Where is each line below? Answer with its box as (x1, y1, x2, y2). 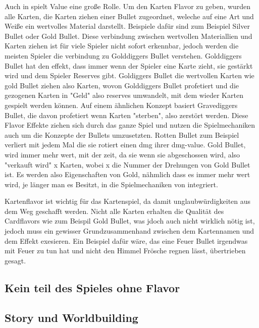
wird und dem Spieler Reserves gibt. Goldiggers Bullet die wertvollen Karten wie (5, 70, 254, 81)
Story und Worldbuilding (5, 309, 138, 325)
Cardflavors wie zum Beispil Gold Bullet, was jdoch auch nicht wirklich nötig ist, (5, 215, 255, 226)
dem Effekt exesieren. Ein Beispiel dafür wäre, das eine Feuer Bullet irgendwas (5, 235, 248, 246)
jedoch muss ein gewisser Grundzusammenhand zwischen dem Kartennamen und (5, 226, 254, 236)
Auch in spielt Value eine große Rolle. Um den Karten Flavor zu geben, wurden (5, 1, 251, 11)
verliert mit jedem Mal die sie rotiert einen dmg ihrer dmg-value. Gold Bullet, (5, 139, 246, 150)
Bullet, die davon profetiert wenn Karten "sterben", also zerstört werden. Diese (5, 110, 248, 120)
